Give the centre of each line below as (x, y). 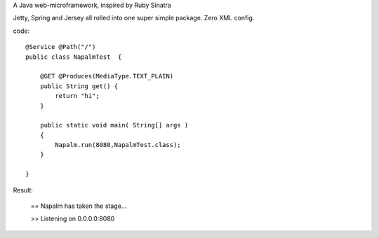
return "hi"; (77, 96)
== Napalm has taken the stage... (79, 206)
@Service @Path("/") (61, 47)
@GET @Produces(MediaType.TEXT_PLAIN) (107, 76)
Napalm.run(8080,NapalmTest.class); (118, 145)
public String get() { (79, 86)
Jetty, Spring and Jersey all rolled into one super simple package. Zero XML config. (134, 18)
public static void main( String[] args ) (114, 125)
